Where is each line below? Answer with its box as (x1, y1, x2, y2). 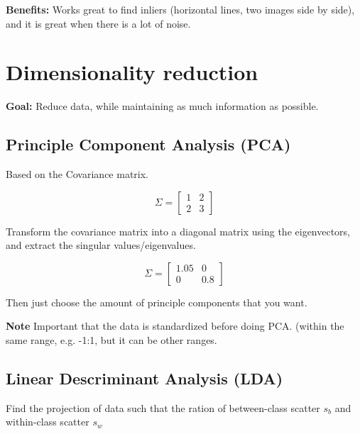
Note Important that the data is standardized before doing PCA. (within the (6, 318, 344, 333)
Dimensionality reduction (6, 57, 258, 87)
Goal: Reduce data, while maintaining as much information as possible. (6, 99, 319, 113)
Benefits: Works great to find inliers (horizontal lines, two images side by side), (6, 2, 355, 16)
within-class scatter (6, 414, 89, 429)
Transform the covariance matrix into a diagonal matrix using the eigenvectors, (6, 223, 351, 238)
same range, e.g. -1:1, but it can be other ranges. (6, 333, 217, 347)
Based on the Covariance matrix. (6, 167, 148, 182)
